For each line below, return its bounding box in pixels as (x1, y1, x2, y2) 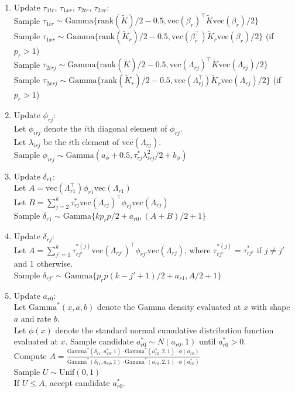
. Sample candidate (65, 335, 134, 347)
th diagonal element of (87, 122, 167, 134)
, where (184, 243, 211, 256)
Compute (13, 349, 47, 361)
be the (43, 135, 66, 147)
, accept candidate (44, 377, 110, 389)
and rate (20, 312, 52, 324)
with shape (251, 301, 290, 313)
